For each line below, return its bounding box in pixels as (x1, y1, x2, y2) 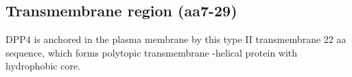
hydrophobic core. (5, 59, 80, 73)
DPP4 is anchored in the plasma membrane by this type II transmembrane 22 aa (5, 32, 347, 46)
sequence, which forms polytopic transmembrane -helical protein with (5, 45, 298, 59)
